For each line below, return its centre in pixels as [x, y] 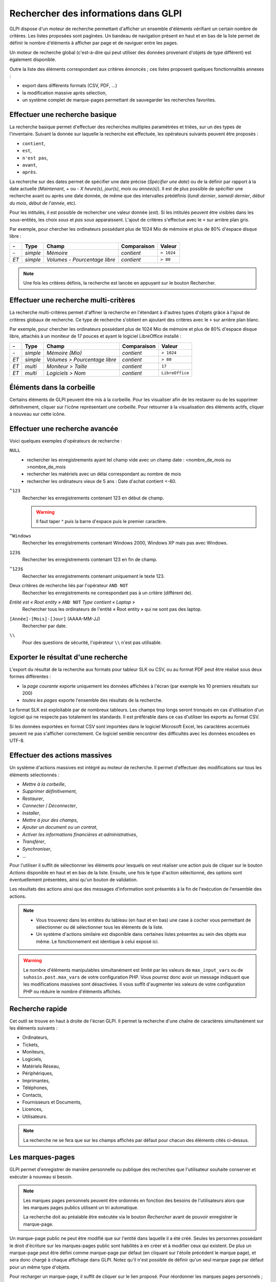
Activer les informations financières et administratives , [80, 834]
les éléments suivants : [33, 1028]
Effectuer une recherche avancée [64, 428]
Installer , [31, 813]
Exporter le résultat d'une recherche [68, 657]
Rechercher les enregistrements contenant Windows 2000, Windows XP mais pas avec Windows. [125, 543]
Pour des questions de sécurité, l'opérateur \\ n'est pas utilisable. [92, 642]
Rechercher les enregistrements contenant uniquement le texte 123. [94, 576]
